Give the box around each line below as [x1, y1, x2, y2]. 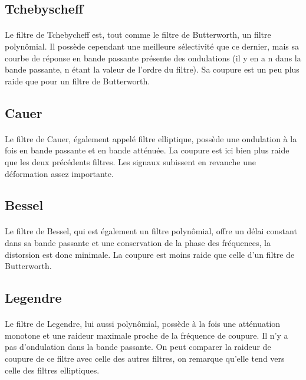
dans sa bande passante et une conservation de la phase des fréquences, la [5, 237, 271, 249]
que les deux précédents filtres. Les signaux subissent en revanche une [5, 155, 256, 168]
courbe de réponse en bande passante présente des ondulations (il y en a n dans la [5, 51, 301, 64]
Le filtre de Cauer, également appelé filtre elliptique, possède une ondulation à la [5, 132, 297, 145]
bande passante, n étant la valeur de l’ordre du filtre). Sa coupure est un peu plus [5, 63, 300, 76]
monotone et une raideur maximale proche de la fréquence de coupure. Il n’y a [5, 329, 288, 341]
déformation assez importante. [5, 167, 114, 179]
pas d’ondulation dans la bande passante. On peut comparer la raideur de [5, 340, 271, 353]
